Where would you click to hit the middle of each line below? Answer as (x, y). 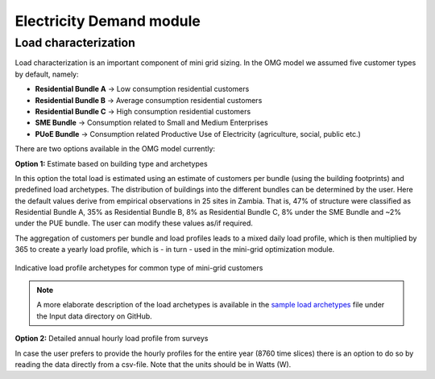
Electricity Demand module (108, 21)
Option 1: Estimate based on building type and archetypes (112, 163)
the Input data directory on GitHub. (94, 316)
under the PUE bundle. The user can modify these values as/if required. (134, 223)
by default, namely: (47, 74)
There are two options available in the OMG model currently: (115, 149)
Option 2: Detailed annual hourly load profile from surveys (112, 339)
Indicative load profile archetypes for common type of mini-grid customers (139, 268)
